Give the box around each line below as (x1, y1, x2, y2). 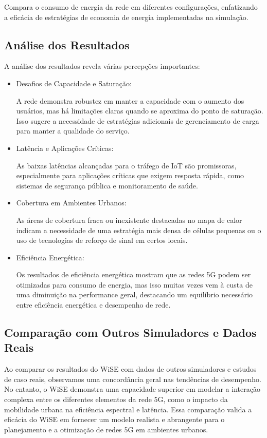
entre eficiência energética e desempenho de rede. (16, 299, 171, 310)
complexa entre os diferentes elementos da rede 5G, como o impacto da (4, 394, 228, 405)
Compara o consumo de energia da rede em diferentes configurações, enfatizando (4, 2, 258, 12)
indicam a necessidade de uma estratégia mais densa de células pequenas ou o (16, 224, 261, 235)
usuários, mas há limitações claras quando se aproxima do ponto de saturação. (16, 105, 263, 116)
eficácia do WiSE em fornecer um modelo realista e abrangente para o (4, 414, 225, 425)
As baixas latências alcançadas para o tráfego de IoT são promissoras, (16, 160, 237, 170)
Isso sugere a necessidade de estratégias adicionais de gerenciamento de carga (16, 115, 259, 126)
